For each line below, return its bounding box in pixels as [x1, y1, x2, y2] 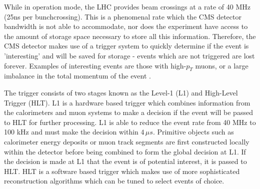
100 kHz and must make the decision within [4, 126, 138, 137]
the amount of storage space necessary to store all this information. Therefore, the [4, 30, 256, 41]
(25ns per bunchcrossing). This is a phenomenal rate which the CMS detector [4, 11, 241, 21]
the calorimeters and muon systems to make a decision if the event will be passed [4, 107, 253, 117]
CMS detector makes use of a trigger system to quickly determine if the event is [4, 40, 249, 51]
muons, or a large [195, 60, 248, 70]
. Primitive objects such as [152, 126, 234, 137]
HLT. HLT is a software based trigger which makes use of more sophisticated [4, 165, 240, 176]
